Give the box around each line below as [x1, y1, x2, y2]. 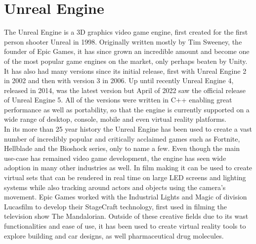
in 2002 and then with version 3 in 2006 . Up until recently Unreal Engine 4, [4, 75, 234, 86]
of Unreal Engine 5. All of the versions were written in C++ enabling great [4, 95, 232, 105]
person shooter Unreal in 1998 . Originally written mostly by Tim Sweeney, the [4, 36, 242, 47]
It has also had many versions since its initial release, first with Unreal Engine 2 [4, 65, 247, 76]
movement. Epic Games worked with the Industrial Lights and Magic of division [4, 192, 247, 202]
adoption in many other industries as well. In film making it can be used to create [4, 162, 253, 173]
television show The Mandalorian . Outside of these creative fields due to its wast [4, 211, 249, 221]
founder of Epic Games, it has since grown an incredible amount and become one [4, 46, 250, 56]
